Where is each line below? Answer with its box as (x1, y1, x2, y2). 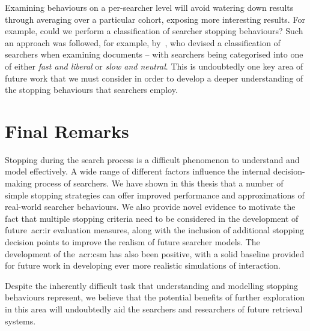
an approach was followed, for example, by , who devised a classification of (5, 36, 281, 49)
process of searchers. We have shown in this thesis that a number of (34, 177, 284, 189)
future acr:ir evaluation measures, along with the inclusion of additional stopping (5, 224, 304, 236)
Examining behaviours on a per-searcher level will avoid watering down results (5, 1, 294, 13)
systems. (5, 314, 36, 327)
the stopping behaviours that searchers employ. (5, 83, 178, 96)
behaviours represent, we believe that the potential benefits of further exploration (5, 291, 305, 303)
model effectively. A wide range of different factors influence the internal (5, 165, 270, 177)
